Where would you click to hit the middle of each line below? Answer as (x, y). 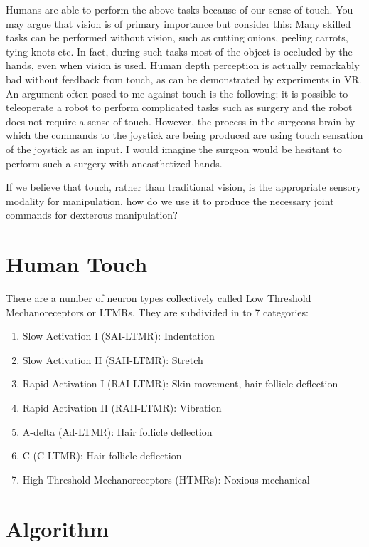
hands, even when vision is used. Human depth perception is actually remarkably (183, 65)
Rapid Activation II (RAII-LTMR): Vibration (122, 407)
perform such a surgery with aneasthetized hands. (114, 163)
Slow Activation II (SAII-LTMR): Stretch (113, 359)
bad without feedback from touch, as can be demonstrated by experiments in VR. (184, 79)
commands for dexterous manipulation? (92, 215)
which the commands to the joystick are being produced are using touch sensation (184, 135)
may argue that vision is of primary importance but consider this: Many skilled (178, 23)
